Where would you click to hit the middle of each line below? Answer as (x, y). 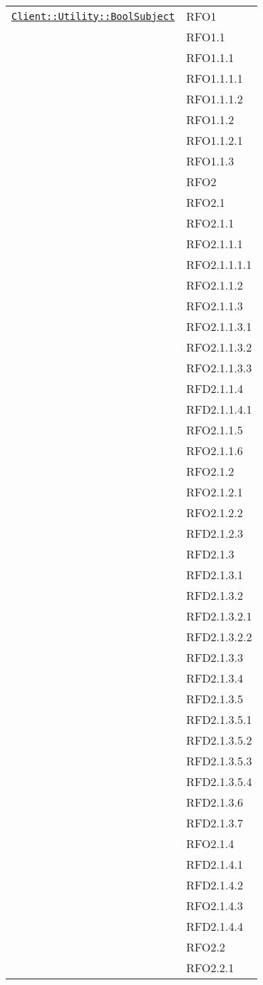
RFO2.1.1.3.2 (219, 347)
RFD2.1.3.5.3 (219, 761)
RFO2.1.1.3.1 (219, 326)
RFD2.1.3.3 (215, 657)
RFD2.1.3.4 (215, 678)
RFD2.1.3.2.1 (219, 616)
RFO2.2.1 (210, 968)
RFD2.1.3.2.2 (219, 637)
